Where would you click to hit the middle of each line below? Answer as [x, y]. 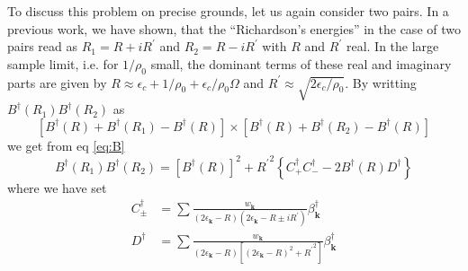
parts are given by [57, 82]
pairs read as [43, 46]
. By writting [381, 82]
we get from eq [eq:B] [66, 145]
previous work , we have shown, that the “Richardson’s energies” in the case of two [234, 28]
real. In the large [392, 46]
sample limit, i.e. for [63, 63]
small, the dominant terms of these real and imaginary [301, 63]
